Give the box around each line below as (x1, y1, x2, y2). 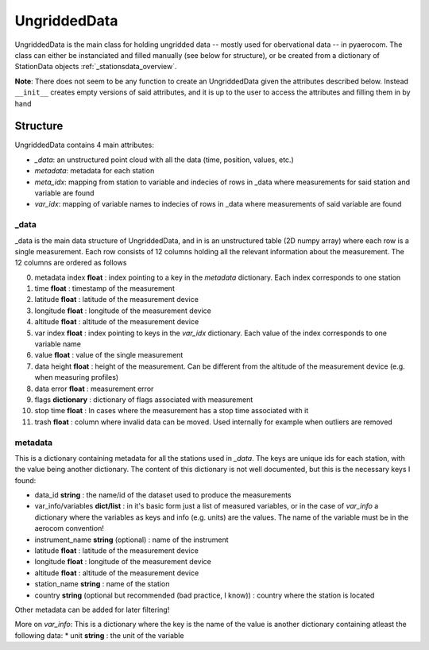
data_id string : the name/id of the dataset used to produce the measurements (34, 490, 292, 500)
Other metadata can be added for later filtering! (14, 605, 170, 614)
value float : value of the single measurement (34, 350, 184, 360)
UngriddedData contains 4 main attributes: (14, 140, 154, 150)
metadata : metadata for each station (34, 166, 155, 176)
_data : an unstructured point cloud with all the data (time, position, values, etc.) (34, 155, 294, 164)
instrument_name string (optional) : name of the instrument (34, 535, 230, 544)
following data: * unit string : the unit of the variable (14, 630, 184, 640)
